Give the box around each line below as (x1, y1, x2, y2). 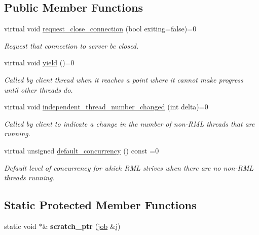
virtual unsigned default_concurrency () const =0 (4, 145, 159, 155)
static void (4, 220, 36, 231)
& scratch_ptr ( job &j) (42, 220, 121, 231)
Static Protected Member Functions (4, 197, 197, 213)
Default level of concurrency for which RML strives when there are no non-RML (4, 162, 253, 173)
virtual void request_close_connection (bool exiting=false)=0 (4, 23, 197, 34)
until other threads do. (4, 84, 73, 95)
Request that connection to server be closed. (4, 40, 139, 51)
